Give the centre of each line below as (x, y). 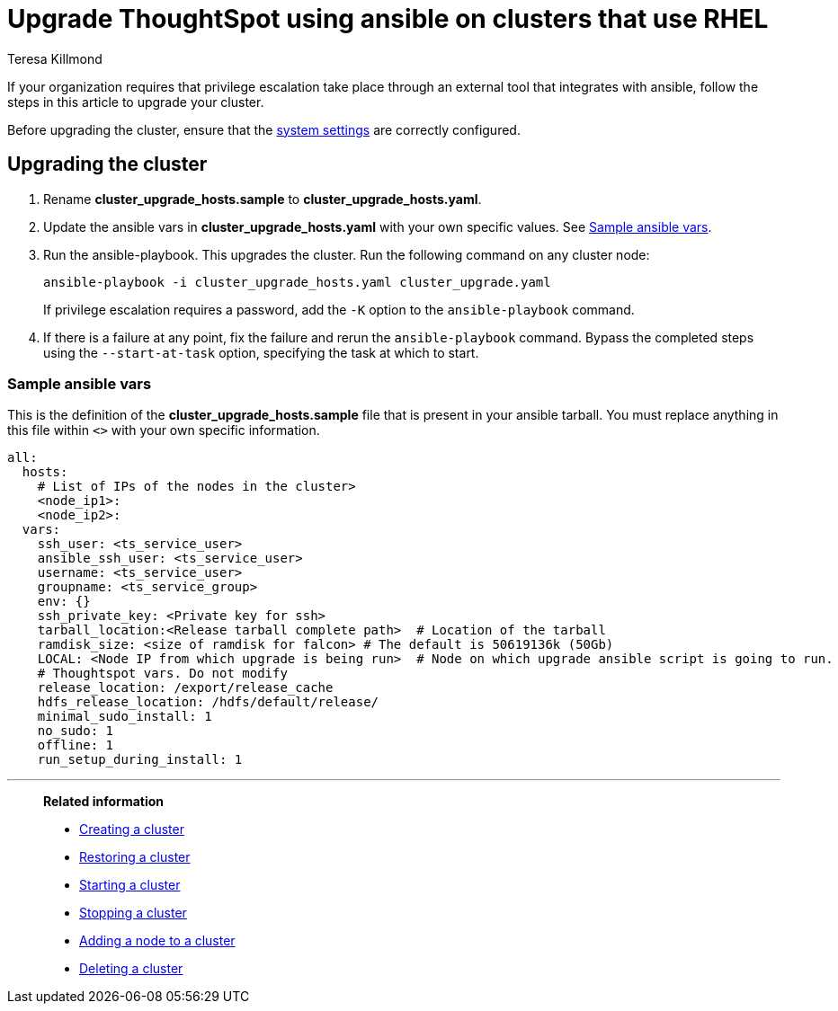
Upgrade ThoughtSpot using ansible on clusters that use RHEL (388, 19)
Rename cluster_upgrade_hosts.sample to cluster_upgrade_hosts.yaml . (263, 199)
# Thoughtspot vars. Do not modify (162, 674)
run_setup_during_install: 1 (140, 760)
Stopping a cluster (133, 913)
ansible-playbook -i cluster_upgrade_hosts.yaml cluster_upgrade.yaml (297, 282)
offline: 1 (76, 745)
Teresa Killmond (55, 58)
